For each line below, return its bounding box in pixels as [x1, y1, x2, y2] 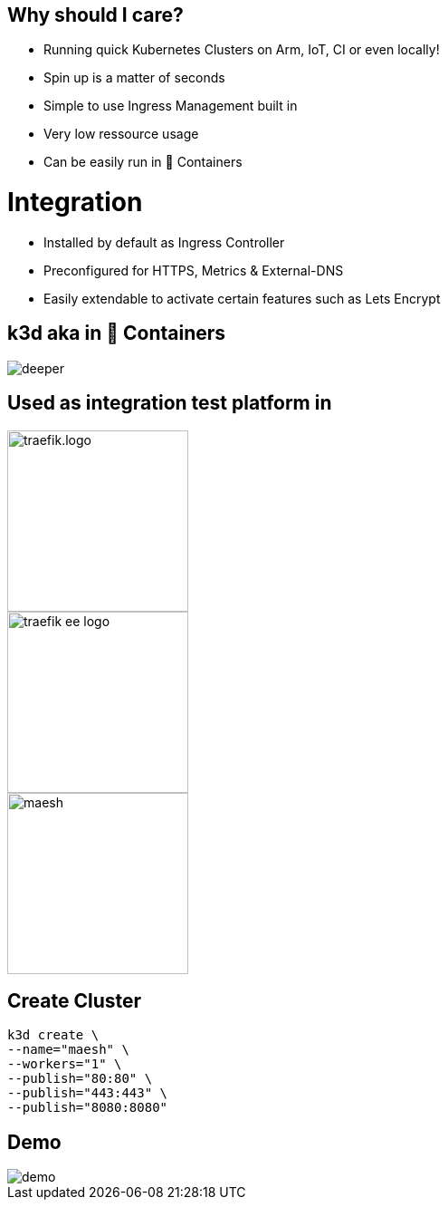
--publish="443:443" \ [7, 1086, 168, 1101]
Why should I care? [7, 4, 184, 26]
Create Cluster [7, 990, 142, 1013]
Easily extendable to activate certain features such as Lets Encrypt [43, 290, 441, 306]
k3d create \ [7, 1028, 100, 1043]
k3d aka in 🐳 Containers [7, 322, 226, 345]
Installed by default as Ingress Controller [43, 234, 285, 250]
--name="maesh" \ [7, 1042, 129, 1057]
